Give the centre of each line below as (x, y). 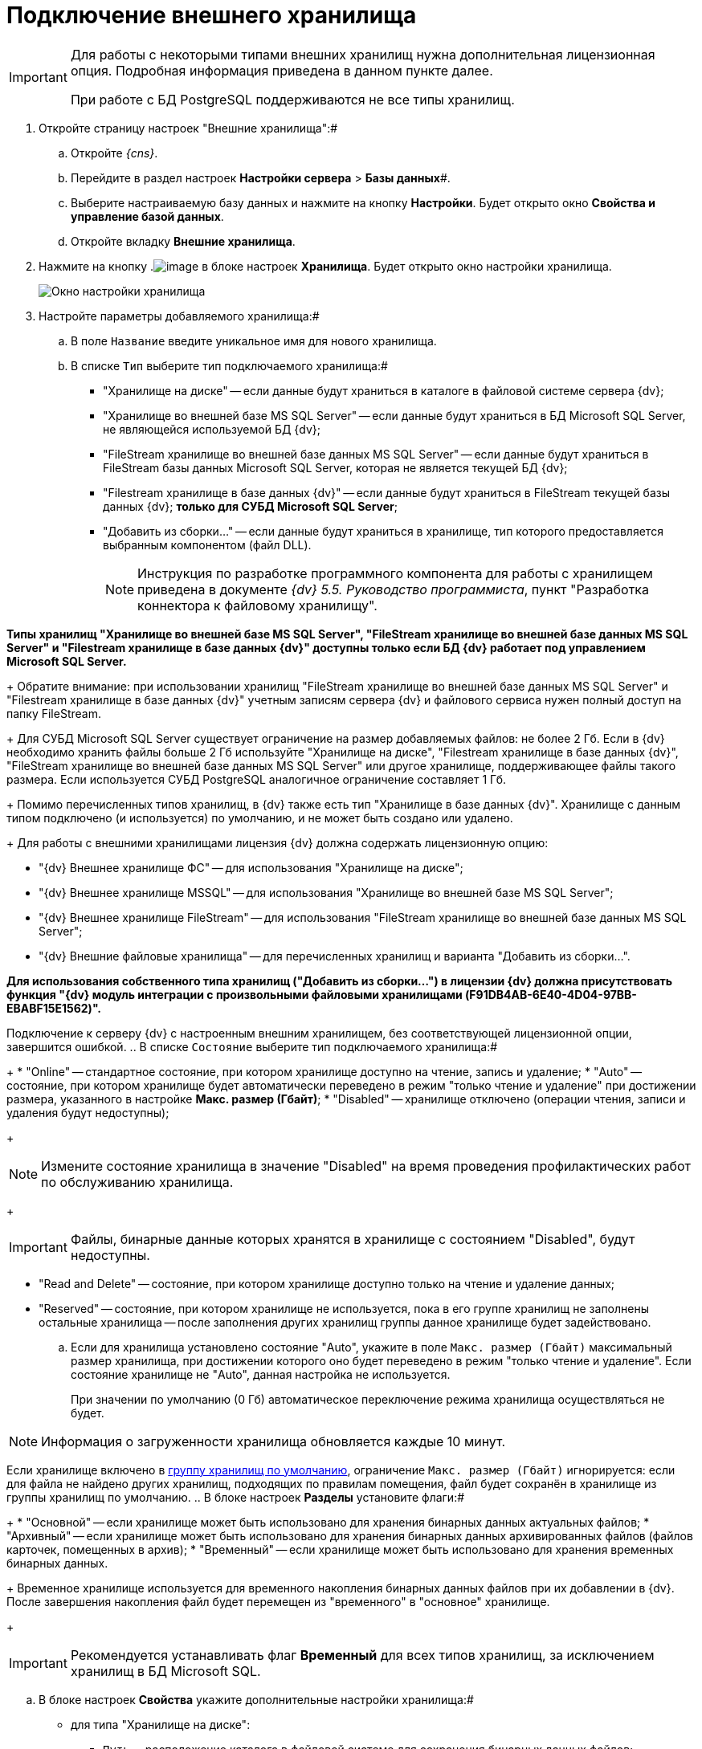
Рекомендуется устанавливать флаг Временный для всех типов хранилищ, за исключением (362, 1655)
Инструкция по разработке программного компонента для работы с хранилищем (395, 573)
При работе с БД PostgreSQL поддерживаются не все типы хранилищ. (292, 99)
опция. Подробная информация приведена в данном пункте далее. (282, 70)
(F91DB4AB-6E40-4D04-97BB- (551, 994)
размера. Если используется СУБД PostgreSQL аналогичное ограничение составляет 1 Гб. (256, 779)
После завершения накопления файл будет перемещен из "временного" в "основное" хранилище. (278, 1601)
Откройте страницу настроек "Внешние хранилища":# (188, 128)
